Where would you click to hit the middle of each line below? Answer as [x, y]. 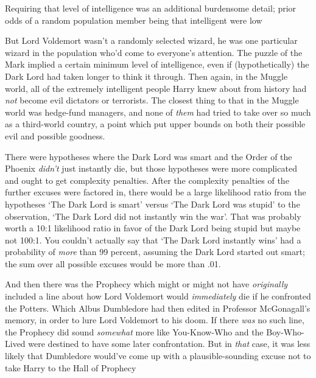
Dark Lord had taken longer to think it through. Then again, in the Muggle [146, 76]
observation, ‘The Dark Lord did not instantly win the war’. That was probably [153, 216]
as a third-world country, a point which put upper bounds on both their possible [155, 124]
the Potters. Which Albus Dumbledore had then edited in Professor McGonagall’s [158, 308]
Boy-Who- [285, 331]
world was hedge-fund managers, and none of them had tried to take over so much [158, 112]
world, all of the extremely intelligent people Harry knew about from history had [156, 88]
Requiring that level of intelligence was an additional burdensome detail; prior [151, 8]
